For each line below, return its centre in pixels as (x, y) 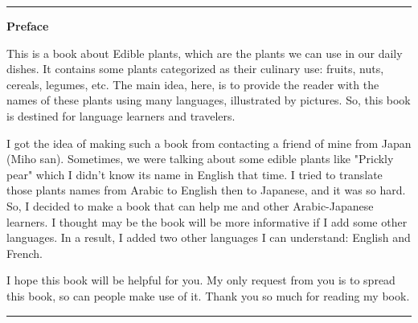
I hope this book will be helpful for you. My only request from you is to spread (201, 280)
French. (25, 253)
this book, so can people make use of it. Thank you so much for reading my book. (208, 295)
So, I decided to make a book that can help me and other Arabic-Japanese (190, 205)
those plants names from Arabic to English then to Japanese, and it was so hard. (206, 190)
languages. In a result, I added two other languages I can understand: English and (209, 237)
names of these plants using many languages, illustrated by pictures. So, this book (209, 100)
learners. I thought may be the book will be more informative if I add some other (207, 221)
